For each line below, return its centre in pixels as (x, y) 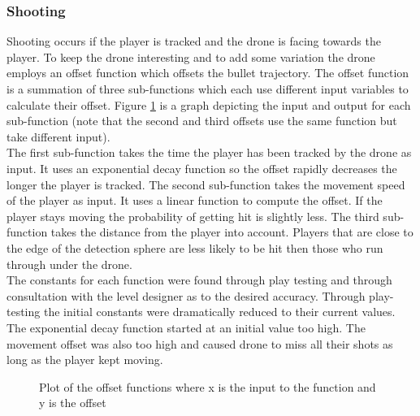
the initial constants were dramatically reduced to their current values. (219, 312)
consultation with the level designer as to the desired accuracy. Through (186, 295)
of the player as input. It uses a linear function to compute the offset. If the (195, 200)
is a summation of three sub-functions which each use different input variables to (208, 89)
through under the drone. (69, 264)
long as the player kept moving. (85, 360)
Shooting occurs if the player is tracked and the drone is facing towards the (194, 41)
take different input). (58, 136)
